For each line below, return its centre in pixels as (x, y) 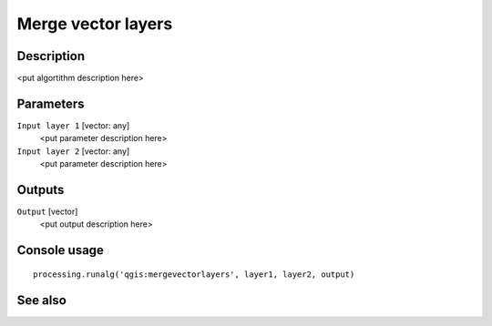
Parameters (51, 103)
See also (42, 300)
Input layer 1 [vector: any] (73, 125)
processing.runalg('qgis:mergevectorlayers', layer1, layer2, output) (194, 274)
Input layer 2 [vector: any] (73, 151)
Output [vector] (47, 212)
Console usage (61, 250)
